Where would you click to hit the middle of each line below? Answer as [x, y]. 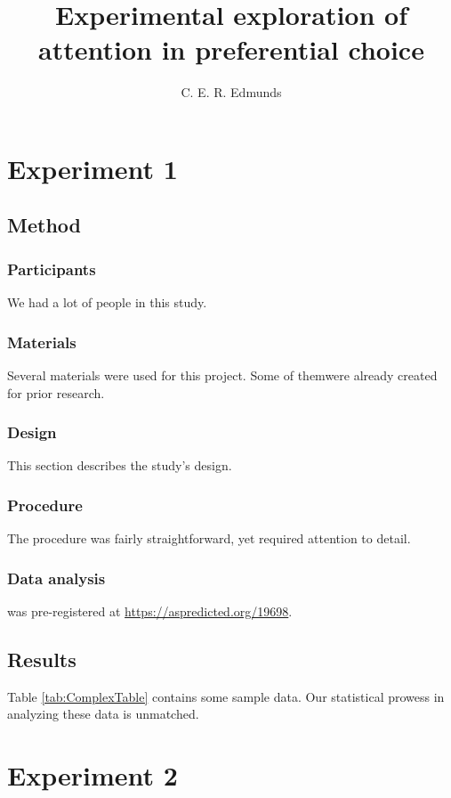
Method [44, 225]
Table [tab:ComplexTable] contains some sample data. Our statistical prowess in [226, 696]
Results [42, 659]
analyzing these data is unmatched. [103, 714]
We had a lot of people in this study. [107, 302]
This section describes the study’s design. [120, 465]
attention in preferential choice [231, 49]
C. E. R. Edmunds [231, 92]
